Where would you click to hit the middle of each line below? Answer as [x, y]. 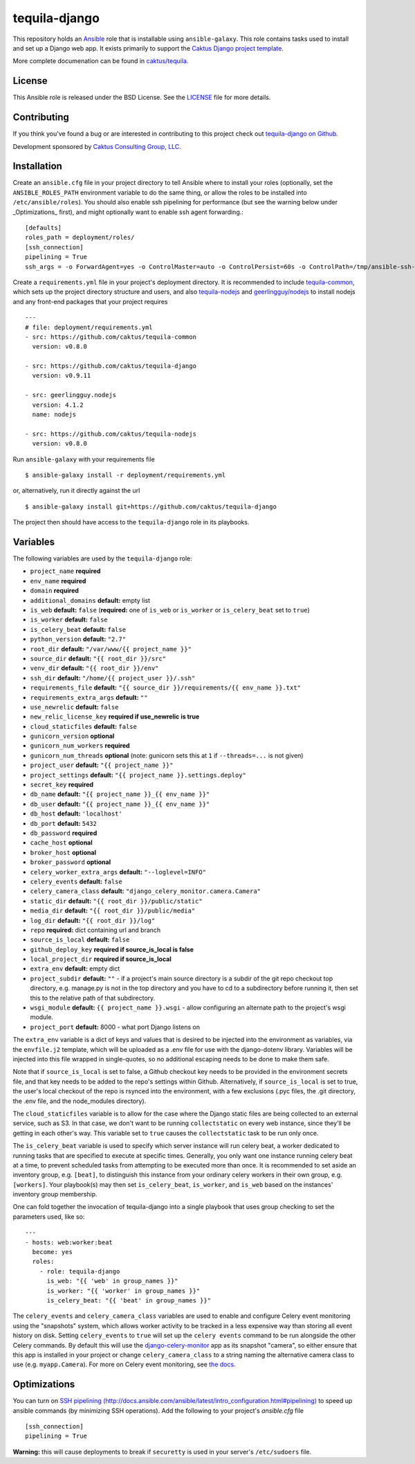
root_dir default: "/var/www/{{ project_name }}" [111, 649]
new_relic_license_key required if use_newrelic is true [115, 716]
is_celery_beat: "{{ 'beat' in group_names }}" [129, 1300]
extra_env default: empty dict [75, 969]
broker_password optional [70, 862]
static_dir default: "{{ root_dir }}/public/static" [117, 901]
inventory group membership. [55, 1194]
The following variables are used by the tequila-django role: [103, 558]
